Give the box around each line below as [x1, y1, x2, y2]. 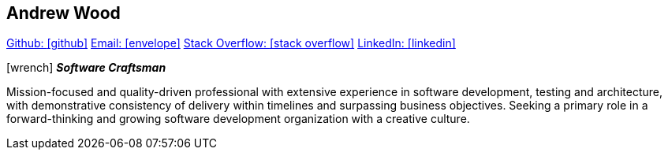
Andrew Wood [6, 3, 121, 23]
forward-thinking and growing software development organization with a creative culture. [6, 112, 470, 126]
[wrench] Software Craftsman [6, 61, 166, 75]
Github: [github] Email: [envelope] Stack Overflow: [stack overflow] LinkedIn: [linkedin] [6, 36, 456, 50]
